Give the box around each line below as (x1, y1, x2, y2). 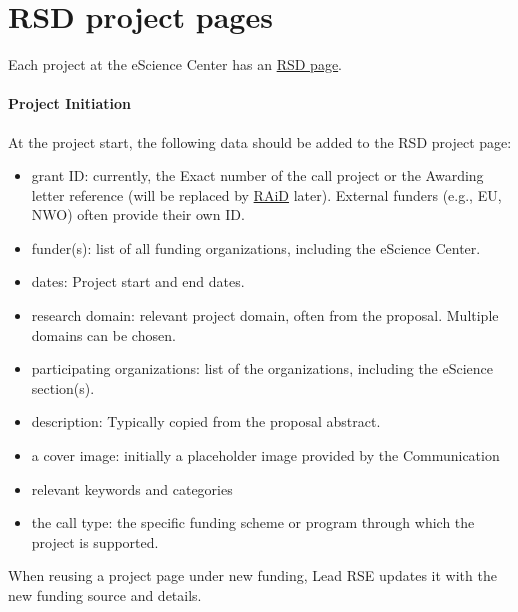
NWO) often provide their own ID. (31, 204, 245, 225)
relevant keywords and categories (31, 478, 233, 499)
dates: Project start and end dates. (31, 271, 245, 292)
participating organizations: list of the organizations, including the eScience (31, 358, 494, 379)
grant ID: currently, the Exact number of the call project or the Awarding (31, 165, 484, 186)
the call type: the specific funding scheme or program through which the (31, 512, 475, 533)
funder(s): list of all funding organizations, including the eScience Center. (31, 237, 481, 258)
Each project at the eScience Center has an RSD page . (8, 54, 343, 75)
